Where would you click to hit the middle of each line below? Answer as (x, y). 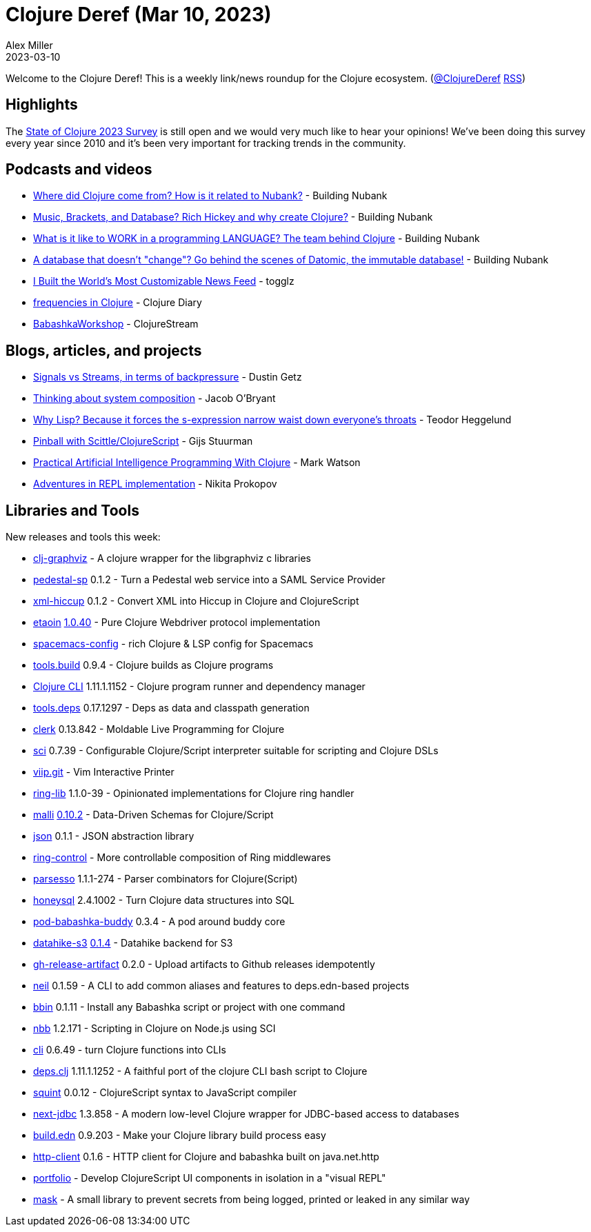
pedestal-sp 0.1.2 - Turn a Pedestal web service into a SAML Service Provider (209, 580)
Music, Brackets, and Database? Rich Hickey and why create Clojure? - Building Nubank (233, 217)
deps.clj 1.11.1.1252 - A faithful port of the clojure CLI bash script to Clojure (200, 1071)
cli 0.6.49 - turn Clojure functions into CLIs (130, 1050)
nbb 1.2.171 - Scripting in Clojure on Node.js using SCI (154, 1029)
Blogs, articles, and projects (104, 350)
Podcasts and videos (79, 170)
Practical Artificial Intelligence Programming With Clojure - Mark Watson (197, 463)
